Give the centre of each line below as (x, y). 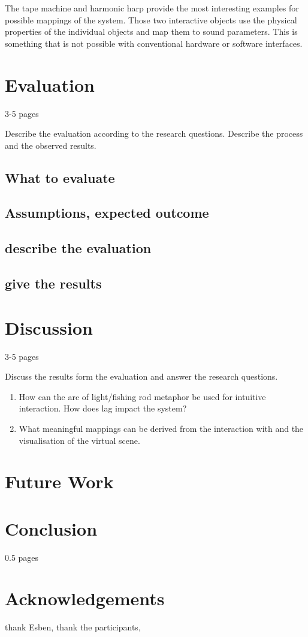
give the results (53, 283)
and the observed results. (51, 145)
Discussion (49, 327)
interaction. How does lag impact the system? (103, 408)
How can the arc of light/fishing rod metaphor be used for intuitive (142, 396)
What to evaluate (60, 177)
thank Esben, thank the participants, (73, 627)
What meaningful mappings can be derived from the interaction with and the (161, 428)
